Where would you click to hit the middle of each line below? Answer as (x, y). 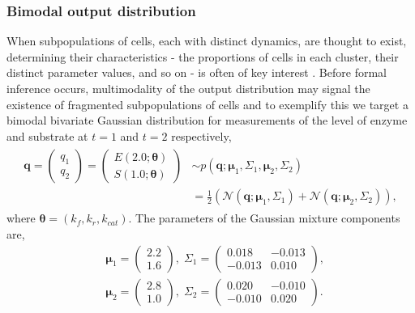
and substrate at (47, 135)
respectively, (201, 135)
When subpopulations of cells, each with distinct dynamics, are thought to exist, (207, 41)
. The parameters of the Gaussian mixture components (264, 218)
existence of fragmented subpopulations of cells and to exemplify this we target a (207, 104)
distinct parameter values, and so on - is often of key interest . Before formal (197, 72)
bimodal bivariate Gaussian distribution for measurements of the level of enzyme (207, 120)
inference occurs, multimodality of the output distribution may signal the (188, 88)
